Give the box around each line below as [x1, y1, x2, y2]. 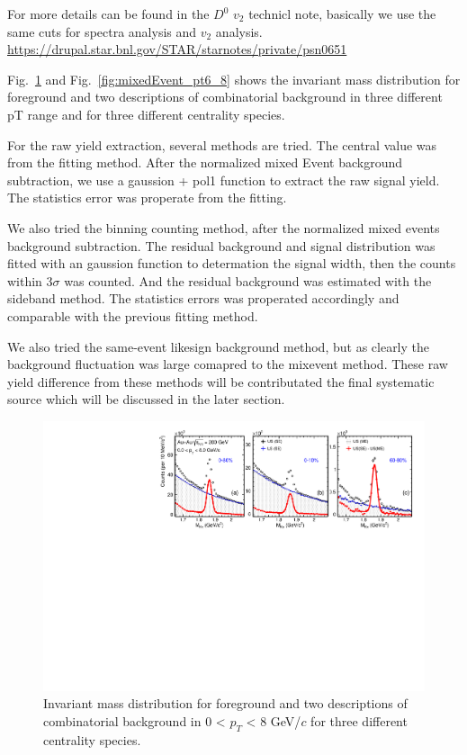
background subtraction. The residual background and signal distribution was [7, 236, 436, 255]
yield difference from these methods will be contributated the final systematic [7, 372, 435, 391]
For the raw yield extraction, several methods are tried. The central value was [7, 135, 437, 154]
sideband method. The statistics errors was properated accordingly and [7, 289, 400, 308]
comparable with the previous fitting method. [7, 306, 258, 325]
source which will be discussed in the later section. [7, 390, 285, 409]
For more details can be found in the [7, 4, 210, 22]
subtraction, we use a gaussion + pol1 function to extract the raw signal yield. [7, 170, 440, 189]
